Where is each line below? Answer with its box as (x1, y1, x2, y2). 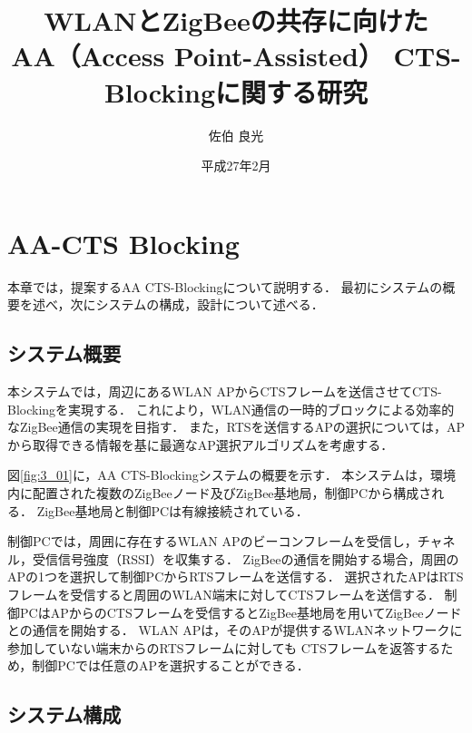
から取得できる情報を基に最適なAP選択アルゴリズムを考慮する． (7, 435, 394, 454)
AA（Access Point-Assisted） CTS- (11, 37, 461, 74)
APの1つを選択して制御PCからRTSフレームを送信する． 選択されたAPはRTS (7, 567, 464, 586)
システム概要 (7, 339, 122, 367)
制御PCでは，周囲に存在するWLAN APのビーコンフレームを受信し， (7, 532, 418, 551)
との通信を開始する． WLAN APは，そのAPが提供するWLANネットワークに (7, 621, 463, 640)
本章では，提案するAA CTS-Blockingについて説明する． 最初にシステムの (7, 277, 443, 296)
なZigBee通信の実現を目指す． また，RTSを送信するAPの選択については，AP (7, 417, 466, 436)
